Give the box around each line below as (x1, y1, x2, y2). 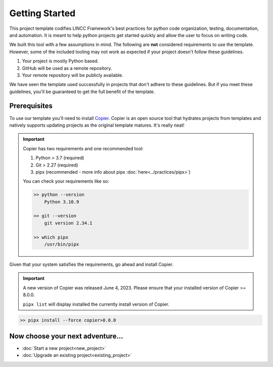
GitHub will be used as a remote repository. (22, 65, 112, 71)
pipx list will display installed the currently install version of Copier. (23, 301, 169, 307)
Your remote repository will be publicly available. (22, 72, 123, 78)
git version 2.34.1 (44, 220, 93, 226)
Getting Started (9, 8, 76, 19)
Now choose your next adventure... (9, 332, 123, 340)
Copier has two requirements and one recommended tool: (23, 145, 144, 151)
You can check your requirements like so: (23, 178, 109, 184)
